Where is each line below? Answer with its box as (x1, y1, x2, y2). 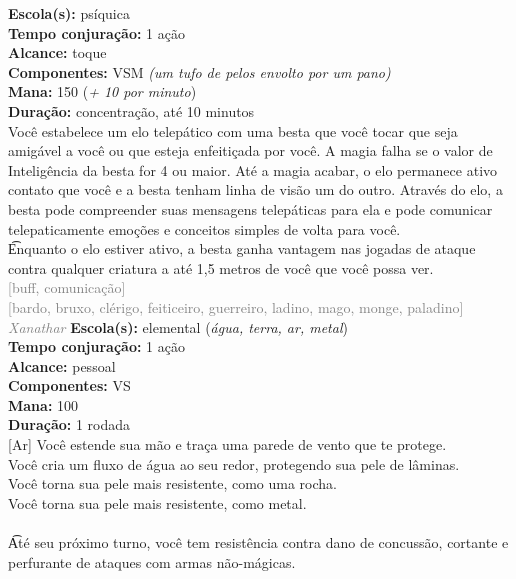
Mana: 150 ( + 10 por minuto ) (8, 81, 197, 102)
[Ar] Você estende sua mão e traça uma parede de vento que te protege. (8, 434, 447, 455)
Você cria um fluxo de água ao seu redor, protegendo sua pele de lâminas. (8, 453, 460, 474)
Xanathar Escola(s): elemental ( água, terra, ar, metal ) (8, 316, 348, 337)
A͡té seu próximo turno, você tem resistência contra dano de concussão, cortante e (8, 532, 509, 553)
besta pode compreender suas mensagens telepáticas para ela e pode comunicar (8, 198, 493, 219)
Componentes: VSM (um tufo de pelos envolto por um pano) (8, 61, 391, 82)
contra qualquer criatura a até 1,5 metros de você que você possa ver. (8, 257, 434, 278)
